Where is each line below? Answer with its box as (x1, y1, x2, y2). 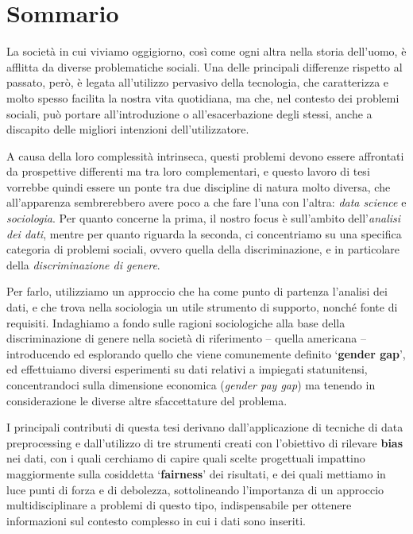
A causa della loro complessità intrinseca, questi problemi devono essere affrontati (6, 147, 404, 164)
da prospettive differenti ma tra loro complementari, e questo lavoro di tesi (6, 163, 370, 180)
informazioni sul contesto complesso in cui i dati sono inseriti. (6, 512, 306, 528)
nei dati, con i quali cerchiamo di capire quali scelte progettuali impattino (6, 450, 365, 466)
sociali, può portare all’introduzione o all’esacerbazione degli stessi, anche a (6, 105, 372, 122)
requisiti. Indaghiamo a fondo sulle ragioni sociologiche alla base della (6, 314, 345, 331)
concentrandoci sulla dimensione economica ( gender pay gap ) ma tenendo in (6, 377, 376, 393)
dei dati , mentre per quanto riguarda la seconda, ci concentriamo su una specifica (6, 225, 402, 242)
